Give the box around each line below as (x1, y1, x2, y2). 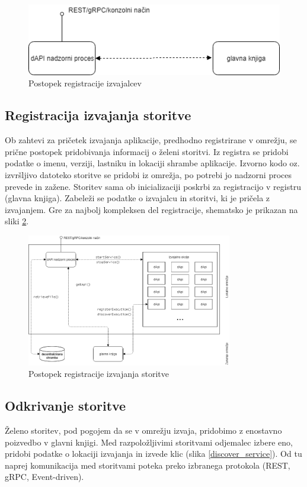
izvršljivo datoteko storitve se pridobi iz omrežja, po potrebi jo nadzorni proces (5, 169, 292, 181)
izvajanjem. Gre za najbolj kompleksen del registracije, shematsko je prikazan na (5, 203, 298, 215)
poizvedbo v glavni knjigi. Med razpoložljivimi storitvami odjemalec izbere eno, (5, 436, 293, 448)
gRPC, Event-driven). (5, 470, 84, 483)
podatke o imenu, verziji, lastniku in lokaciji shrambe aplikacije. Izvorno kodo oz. (5, 157, 300, 169)
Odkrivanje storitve (5, 396, 126, 415)
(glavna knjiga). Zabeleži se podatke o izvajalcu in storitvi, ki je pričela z (5, 192, 270, 204)
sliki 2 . (5, 215, 29, 227)
